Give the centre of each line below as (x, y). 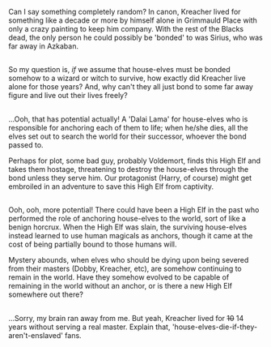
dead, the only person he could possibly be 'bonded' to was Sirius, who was (135, 37)
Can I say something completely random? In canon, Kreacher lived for (125, 12)
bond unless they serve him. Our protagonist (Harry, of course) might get (130, 178)
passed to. (26, 144)
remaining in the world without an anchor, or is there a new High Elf (121, 286)
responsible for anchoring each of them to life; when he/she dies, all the (128, 127)
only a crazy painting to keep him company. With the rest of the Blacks (126, 29)
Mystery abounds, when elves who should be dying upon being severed (129, 260)
